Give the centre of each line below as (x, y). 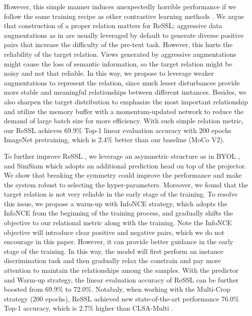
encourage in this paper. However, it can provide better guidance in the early (119, 241)
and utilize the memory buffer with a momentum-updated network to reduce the (124, 111)
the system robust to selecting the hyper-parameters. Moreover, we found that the (126, 184)
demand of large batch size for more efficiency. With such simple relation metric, (124, 121)
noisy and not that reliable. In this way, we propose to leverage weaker (109, 73)
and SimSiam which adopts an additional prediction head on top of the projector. (125, 165)
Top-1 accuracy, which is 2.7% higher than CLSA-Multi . (89, 308)
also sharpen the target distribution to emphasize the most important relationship (126, 101)
